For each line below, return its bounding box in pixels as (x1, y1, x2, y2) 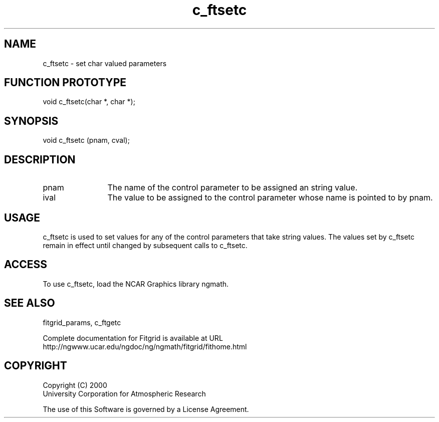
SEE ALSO (4, 297, 55, 310)
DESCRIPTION (4, 153, 76, 166)
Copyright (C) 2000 (43, 380, 107, 389)
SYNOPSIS (4, 114, 59, 127)
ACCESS (4, 258, 48, 271)
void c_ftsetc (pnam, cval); (43, 136, 130, 145)
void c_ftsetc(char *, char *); (43, 97, 135, 106)
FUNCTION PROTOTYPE (4, 76, 127, 89)
